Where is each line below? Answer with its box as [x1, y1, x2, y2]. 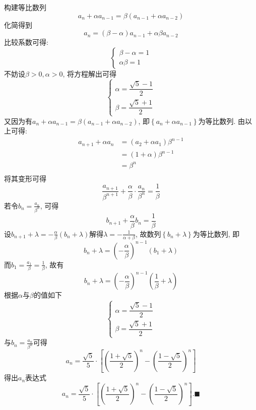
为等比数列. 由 [198, 115, 245, 126]
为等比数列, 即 [193, 228, 240, 239]
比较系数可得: [4, 37, 48, 47]
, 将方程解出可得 [62, 68, 117, 79]
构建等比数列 [4, 2, 46, 12]
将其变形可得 [4, 173, 46, 183]
